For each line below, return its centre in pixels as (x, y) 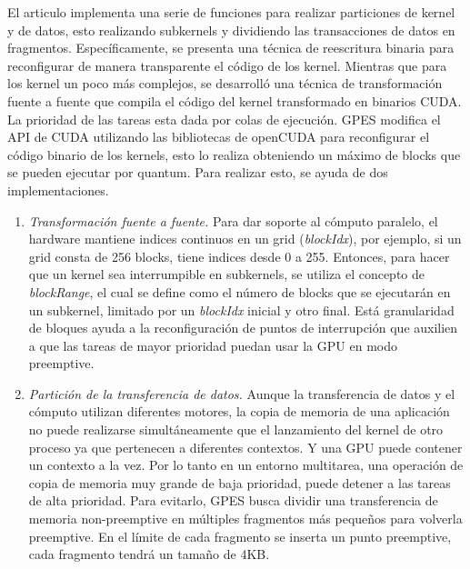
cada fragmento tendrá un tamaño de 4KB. (149, 554)
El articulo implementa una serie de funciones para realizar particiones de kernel (231, 12)
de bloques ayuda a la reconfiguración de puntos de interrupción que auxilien (243, 328)
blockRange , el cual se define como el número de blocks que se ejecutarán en (240, 291)
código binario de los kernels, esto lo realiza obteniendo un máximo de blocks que (234, 154)
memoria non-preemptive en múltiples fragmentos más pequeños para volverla (245, 519)
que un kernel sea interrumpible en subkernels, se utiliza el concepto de (227, 274)
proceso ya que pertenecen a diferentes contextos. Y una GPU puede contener (245, 447)
